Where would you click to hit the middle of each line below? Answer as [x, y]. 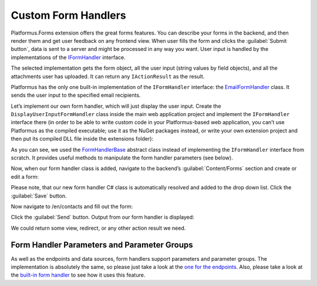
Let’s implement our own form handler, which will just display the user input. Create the [116, 106]
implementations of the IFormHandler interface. [68, 57]
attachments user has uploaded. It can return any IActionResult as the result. [108, 76]
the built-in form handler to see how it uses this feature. [78, 275]
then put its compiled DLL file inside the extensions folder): [82, 139]
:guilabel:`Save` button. [39, 196]
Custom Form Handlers [68, 15]
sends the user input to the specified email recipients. [76, 95]
